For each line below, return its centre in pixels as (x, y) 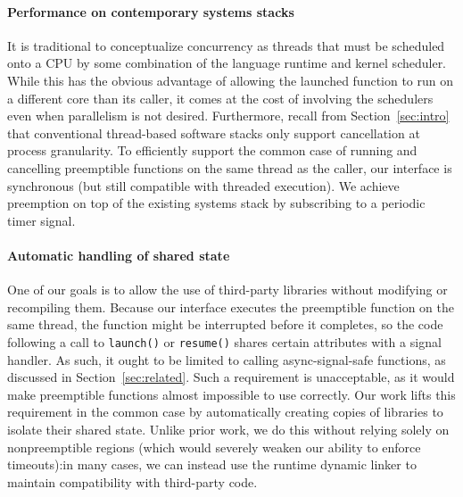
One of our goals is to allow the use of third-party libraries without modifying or (227, 290)
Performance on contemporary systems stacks (151, 11)
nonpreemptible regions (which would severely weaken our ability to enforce (214, 447)
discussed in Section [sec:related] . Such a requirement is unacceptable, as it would (231, 377)
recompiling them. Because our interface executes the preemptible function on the (231, 306)
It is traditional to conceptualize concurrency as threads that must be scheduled (226, 45)
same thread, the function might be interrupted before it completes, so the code (225, 324)
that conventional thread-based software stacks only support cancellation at (214, 133)
